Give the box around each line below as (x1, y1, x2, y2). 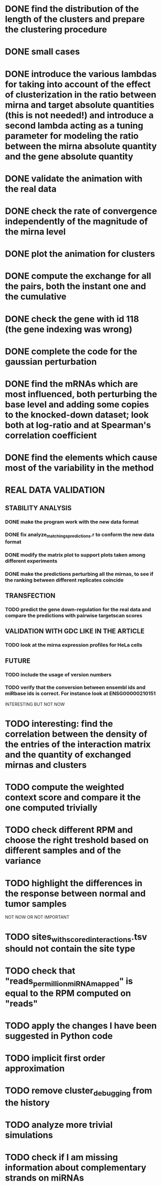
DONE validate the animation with (5, 173, 143, 184)
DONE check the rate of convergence (5, 205, 157, 216)
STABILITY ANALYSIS (5, 504, 72, 512)
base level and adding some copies (5, 399, 149, 410)
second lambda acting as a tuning (5, 120, 144, 131)
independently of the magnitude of (5, 216, 148, 227)
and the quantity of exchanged (5, 749, 132, 760)
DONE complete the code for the (5, 346, 138, 357)
